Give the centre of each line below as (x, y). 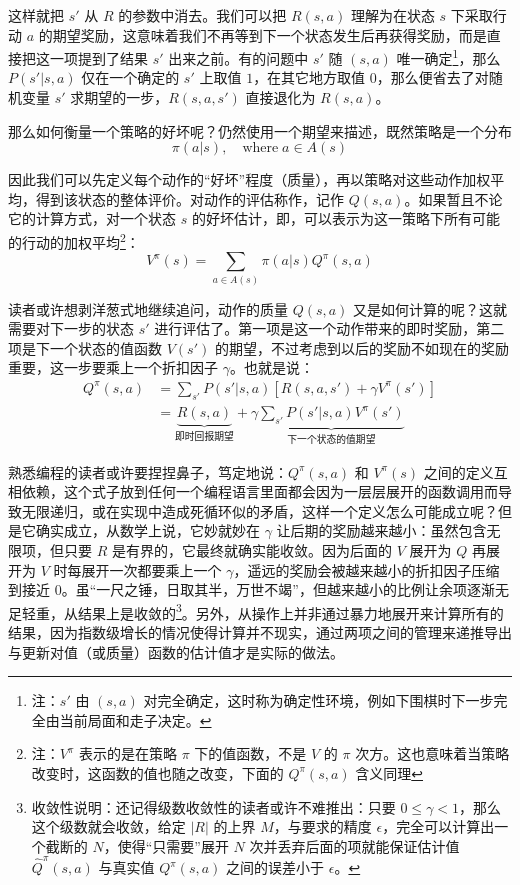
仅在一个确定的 (130, 77)
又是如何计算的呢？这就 (430, 308)
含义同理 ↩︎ (389, 772)
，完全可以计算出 (438, 826)
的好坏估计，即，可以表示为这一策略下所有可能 (345, 218)
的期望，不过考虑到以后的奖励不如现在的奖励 (361, 347)
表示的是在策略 (128, 753)
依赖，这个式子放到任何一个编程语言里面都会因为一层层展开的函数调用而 (259, 491)
